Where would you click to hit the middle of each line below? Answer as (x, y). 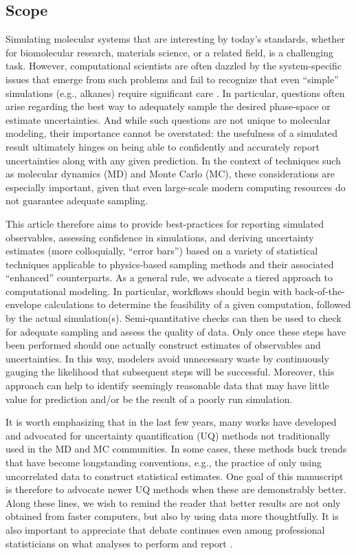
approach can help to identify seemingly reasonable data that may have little (167, 385)
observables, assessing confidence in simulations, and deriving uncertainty (160, 237)
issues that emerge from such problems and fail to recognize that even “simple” (172, 79)
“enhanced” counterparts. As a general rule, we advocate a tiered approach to (169, 277)
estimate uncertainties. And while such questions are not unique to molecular (168, 119)
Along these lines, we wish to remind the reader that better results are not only (173, 502)
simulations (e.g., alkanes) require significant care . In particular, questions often (175, 92)
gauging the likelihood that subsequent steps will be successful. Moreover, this (170, 372)
